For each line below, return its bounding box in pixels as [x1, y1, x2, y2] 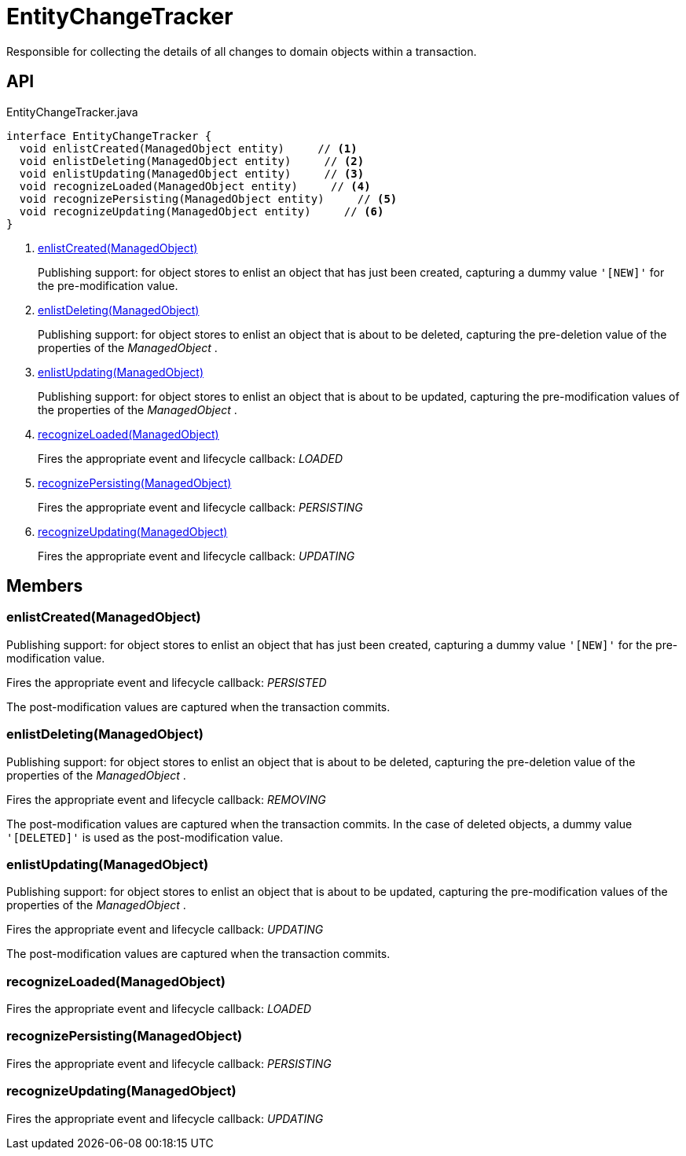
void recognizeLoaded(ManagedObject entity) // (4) [19, 179, 371, 193]
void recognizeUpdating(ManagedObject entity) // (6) [19, 204, 384, 218]
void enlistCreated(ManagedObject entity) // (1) [19, 141, 358, 155]
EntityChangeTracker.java [6, 105, 138, 119]
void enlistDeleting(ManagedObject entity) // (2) [19, 154, 365, 167]
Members [6, 576, 83, 596]
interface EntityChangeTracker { [6, 129, 212, 142]
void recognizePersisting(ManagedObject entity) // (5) [19, 192, 398, 205]
